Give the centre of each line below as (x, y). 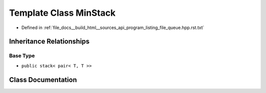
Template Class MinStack (62, 13)
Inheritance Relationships (49, 42)
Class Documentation (43, 79)
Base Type (22, 56)
